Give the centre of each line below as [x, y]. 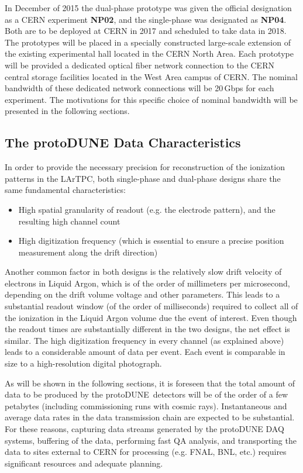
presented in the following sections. [67, 111]
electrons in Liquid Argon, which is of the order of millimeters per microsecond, [147, 283]
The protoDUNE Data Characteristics [123, 142]
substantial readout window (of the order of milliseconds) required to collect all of [151, 306]
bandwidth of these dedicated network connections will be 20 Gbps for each [140, 88]
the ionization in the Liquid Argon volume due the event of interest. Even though [151, 317]
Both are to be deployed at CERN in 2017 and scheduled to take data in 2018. [146, 31]
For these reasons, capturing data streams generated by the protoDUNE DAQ [144, 429]
